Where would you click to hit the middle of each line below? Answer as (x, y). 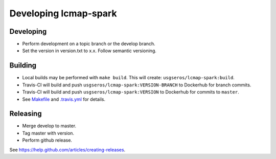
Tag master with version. (48, 133)
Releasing (26, 114)
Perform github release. (47, 140)
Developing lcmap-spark (63, 13)
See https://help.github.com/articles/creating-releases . (67, 150)
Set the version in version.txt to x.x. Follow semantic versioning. (89, 51)
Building (23, 66)
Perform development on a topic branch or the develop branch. (89, 44)
